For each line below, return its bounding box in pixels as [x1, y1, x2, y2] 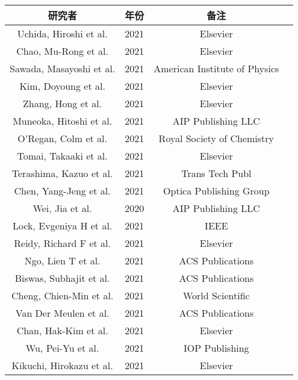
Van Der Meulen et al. [15, 306, 110, 320]
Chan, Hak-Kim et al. [16, 323, 108, 337]
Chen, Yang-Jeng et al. [14, 184, 111, 198]
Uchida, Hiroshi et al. [17, 26, 108, 40]
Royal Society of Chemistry [158, 131, 275, 145]
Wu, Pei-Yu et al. [25, 341, 99, 355]
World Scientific [182, 288, 250, 302]
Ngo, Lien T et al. [24, 254, 101, 267]
